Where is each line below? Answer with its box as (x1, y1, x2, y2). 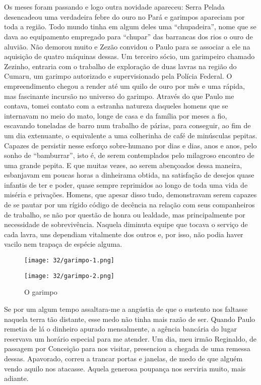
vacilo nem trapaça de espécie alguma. (4, 239, 122, 249)
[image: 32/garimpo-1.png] (24, 257, 114, 264)
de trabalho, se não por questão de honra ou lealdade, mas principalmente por (4, 209, 245, 219)
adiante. (4, 373, 29, 383)
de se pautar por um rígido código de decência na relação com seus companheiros (4, 199, 255, 210)
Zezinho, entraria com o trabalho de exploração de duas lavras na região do (4, 61, 237, 71)
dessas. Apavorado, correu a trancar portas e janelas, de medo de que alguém (4, 353, 243, 363)
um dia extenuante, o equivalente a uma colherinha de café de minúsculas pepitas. (4, 130, 257, 140)
